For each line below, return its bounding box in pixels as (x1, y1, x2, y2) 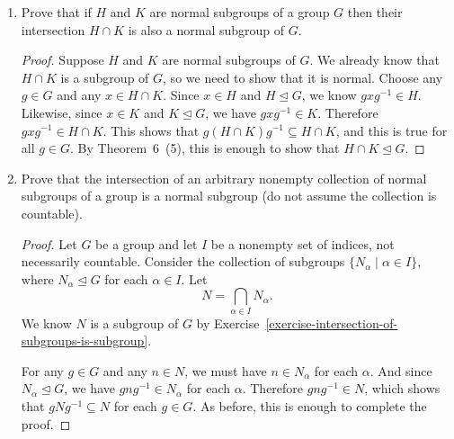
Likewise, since (21, 103, 102, 121)
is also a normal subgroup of (128, 20, 285, 39)
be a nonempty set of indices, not (210, 234, 395, 253)
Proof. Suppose (21, 50, 104, 69)
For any (21, 361, 64, 380)
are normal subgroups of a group (149, 3, 330, 21)
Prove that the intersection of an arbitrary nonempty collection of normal (21, 168, 427, 187)
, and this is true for (335, 121, 448, 139)
